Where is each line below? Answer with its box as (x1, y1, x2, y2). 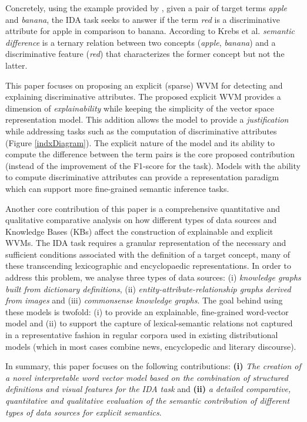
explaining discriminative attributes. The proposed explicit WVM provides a (5, 90, 281, 103)
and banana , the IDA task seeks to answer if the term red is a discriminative (5, 13, 280, 25)
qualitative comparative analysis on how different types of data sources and (5, 214, 277, 226)
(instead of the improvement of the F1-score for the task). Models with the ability (5, 159, 301, 171)
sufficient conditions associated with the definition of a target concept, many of (5, 248, 291, 260)
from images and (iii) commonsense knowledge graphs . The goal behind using (5, 294, 283, 306)
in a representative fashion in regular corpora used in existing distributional (5, 329, 278, 341)
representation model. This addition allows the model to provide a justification (5, 113, 289, 126)
